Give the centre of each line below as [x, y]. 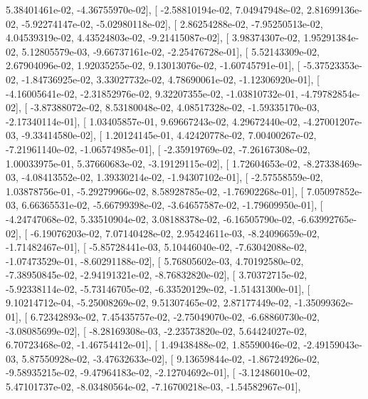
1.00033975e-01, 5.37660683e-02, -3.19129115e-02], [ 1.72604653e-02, [153, 163]
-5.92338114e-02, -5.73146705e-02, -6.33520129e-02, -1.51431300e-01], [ [158, 288]
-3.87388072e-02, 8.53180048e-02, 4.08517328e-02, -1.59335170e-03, [175, 107]
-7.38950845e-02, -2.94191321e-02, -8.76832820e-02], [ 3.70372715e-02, [157, 275]
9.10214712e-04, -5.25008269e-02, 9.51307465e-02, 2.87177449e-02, [149, 302]
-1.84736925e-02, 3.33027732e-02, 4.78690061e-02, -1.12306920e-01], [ [170, 79]
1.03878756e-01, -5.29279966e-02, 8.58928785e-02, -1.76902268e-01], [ [155, 191]
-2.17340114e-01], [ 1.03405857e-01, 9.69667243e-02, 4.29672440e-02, [153, 121]
